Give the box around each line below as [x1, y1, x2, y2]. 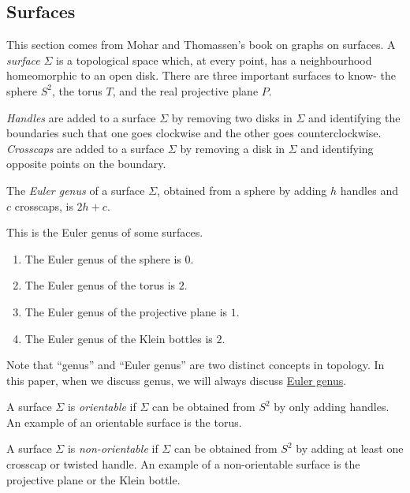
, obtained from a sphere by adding [157, 181, 327, 198]
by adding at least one [296, 440, 404, 457]
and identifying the [308, 109, 401, 125]
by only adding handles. [274, 398, 389, 415]
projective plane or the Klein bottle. [6, 471, 181, 487]
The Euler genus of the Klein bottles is [24, 330, 213, 346]
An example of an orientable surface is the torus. [6, 413, 242, 430]
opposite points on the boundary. [6, 155, 166, 172]
